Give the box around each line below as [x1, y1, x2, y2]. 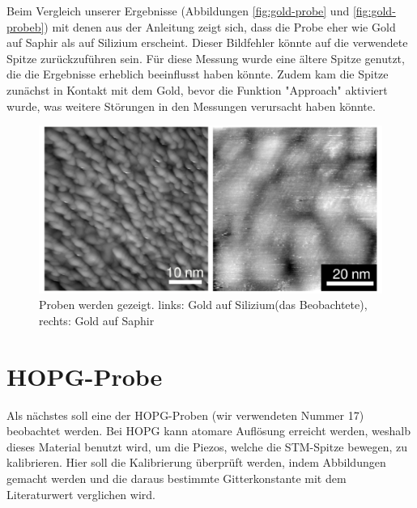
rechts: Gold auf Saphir [39, 311, 155, 328]
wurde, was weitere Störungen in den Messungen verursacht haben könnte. [6, 97, 376, 114]
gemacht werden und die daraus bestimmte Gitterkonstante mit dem [6, 469, 347, 486]
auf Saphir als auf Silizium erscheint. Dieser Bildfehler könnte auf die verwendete [6, 34, 408, 51]
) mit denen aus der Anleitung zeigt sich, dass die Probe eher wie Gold [44, 18, 396, 35]
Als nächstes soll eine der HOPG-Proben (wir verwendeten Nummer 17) [6, 406, 364, 423]
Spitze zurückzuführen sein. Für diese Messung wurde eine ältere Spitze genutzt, [6, 49, 405, 66]
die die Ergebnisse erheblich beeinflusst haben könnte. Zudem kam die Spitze [6, 66, 389, 83]
